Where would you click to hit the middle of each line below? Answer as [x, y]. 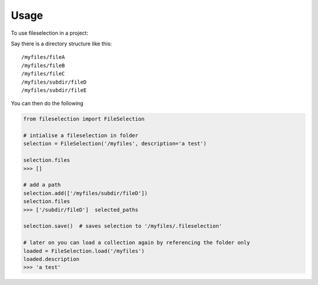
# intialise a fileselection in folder [81, 136]
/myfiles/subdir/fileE [54, 90]
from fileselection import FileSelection [84, 119]
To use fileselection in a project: [49, 33]
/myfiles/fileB [43, 65]
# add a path [42, 185]
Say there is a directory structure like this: [61, 44]
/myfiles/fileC [43, 74]
